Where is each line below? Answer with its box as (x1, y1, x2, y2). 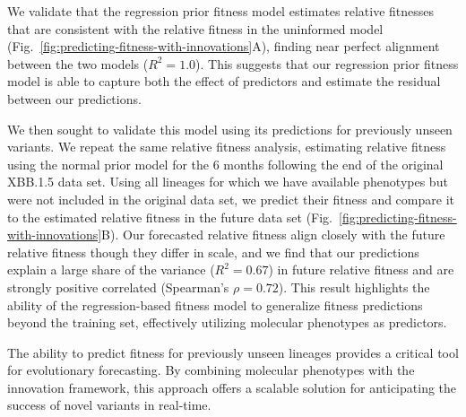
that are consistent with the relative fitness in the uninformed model (7, 19, 384, 38)
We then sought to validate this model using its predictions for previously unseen (7, 119, 453, 138)
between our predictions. (7, 89, 142, 108)
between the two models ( (7, 54, 149, 73)
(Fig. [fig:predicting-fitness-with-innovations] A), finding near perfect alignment (7, 37, 440, 56)
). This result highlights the (278, 277, 430, 296)
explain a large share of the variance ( (7, 260, 215, 279)
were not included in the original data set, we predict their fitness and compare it (7, 189, 454, 208)
